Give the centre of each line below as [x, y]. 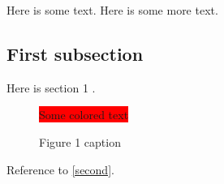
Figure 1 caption [80, 141]
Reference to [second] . [60, 169]
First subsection [75, 53]
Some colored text [84, 115]
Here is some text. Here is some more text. [112, 10]
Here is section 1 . [51, 87]
